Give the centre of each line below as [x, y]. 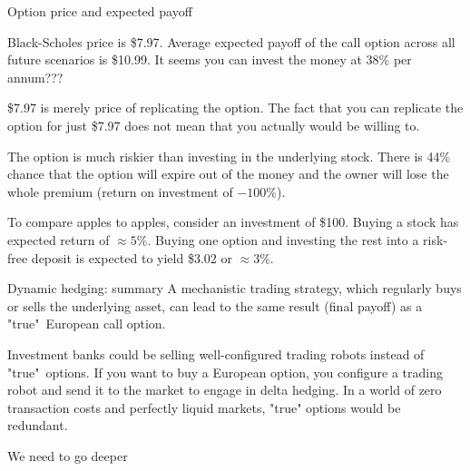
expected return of [59, 239]
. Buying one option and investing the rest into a [283, 239]
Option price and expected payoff [100, 11]
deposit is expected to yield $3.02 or [132, 257]
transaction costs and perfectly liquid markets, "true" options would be [204, 407]
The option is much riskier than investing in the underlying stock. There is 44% [229, 156]
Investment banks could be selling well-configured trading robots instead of [216, 353]
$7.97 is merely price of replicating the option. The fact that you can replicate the [235, 108]
